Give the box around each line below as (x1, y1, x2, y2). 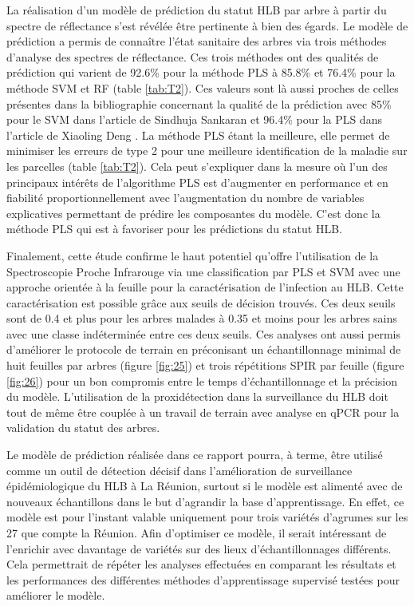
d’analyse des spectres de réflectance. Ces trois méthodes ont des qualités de (6, 48, 379, 65)
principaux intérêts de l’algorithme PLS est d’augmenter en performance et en (6, 173, 388, 190)
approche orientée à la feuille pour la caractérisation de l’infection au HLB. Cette (6, 279, 404, 295)
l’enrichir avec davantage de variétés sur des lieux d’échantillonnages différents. (6, 540, 392, 556)
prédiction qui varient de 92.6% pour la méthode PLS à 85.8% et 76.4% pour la (6, 64, 396, 81)
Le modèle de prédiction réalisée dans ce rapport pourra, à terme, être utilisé (6, 446, 383, 463)
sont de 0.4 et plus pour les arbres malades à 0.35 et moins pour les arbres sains (6, 310, 397, 327)
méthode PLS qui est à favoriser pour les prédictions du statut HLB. (6, 220, 342, 237)
